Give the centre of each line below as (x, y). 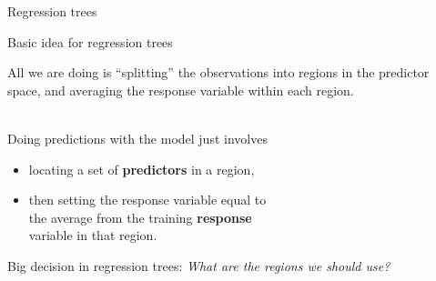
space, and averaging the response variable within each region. (181, 90)
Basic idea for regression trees (90, 41)
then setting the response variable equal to (147, 200)
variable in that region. (93, 235)
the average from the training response (140, 217)
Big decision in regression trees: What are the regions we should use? (199, 265)
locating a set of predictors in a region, (142, 169)
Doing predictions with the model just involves (137, 138)
